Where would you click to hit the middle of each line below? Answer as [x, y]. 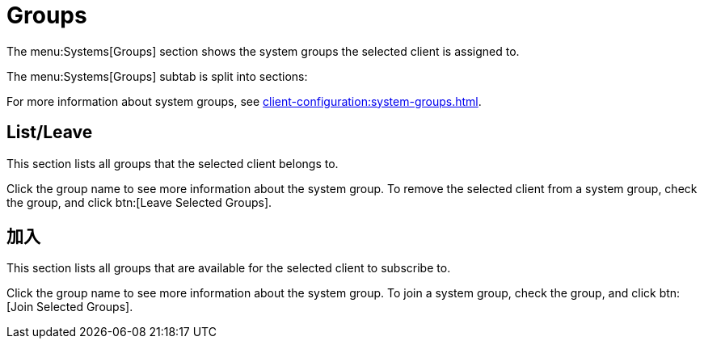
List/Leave [50, 133]
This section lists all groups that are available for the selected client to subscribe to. [229, 268]
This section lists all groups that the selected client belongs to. [173, 163]
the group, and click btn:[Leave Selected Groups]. [139, 202]
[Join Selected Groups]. [70, 307]
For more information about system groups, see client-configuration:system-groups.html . [244, 101]
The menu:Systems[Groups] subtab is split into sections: [157, 76]
